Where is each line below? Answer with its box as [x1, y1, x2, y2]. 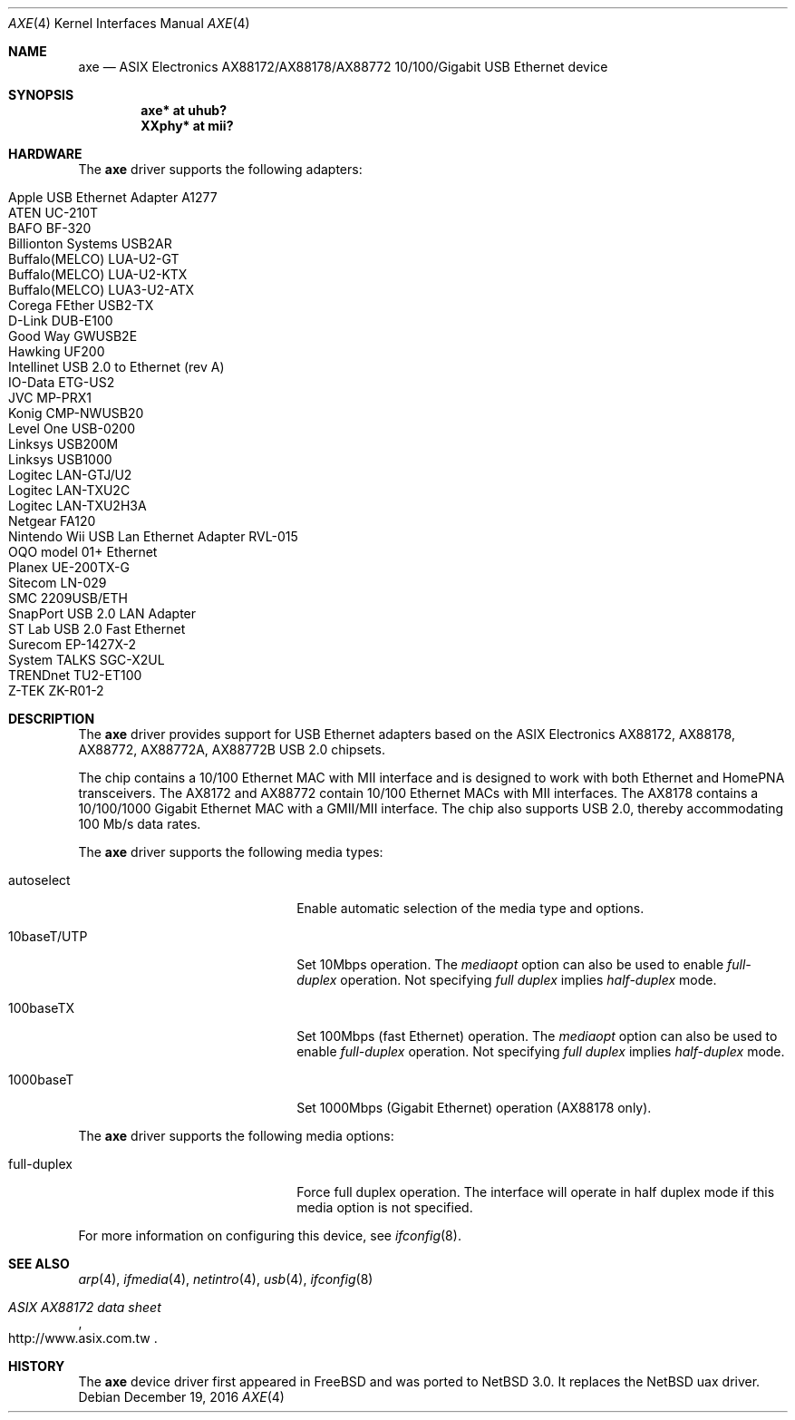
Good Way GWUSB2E [8, 328, 138, 344]
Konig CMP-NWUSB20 [8, 405, 144, 421]
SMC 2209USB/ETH [8, 590, 128, 606]
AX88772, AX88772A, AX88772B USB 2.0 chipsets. [78, 742, 385, 757]
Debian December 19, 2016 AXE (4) [78, 1389, 285, 1405]
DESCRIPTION [8, 711, 95, 726]
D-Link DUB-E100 [8, 313, 113, 328]
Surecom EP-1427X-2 [8, 637, 136, 652]
